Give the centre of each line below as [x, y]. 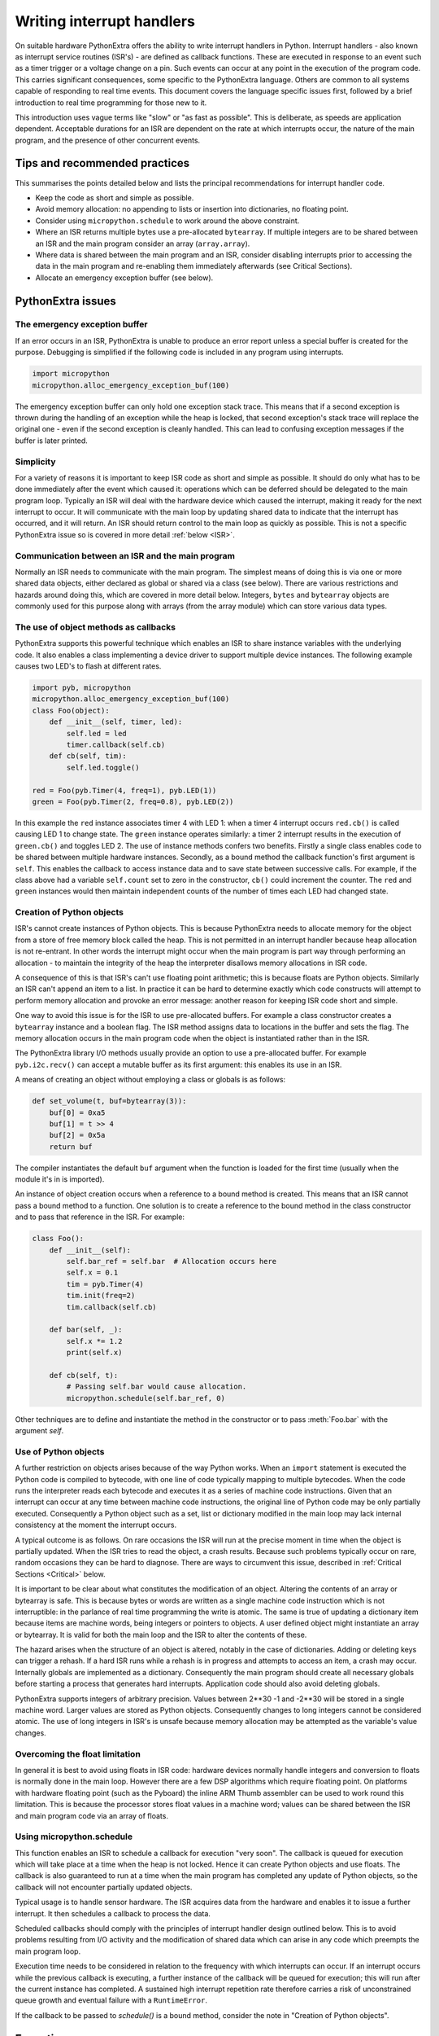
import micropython [71, 374]
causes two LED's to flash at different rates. [88, 666]
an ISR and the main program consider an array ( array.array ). [143, 244]
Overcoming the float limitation [78, 1753]
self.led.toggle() [103, 767]
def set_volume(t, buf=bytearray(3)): [109, 1101]
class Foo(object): [71, 710]
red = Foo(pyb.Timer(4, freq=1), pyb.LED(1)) [124, 790]
